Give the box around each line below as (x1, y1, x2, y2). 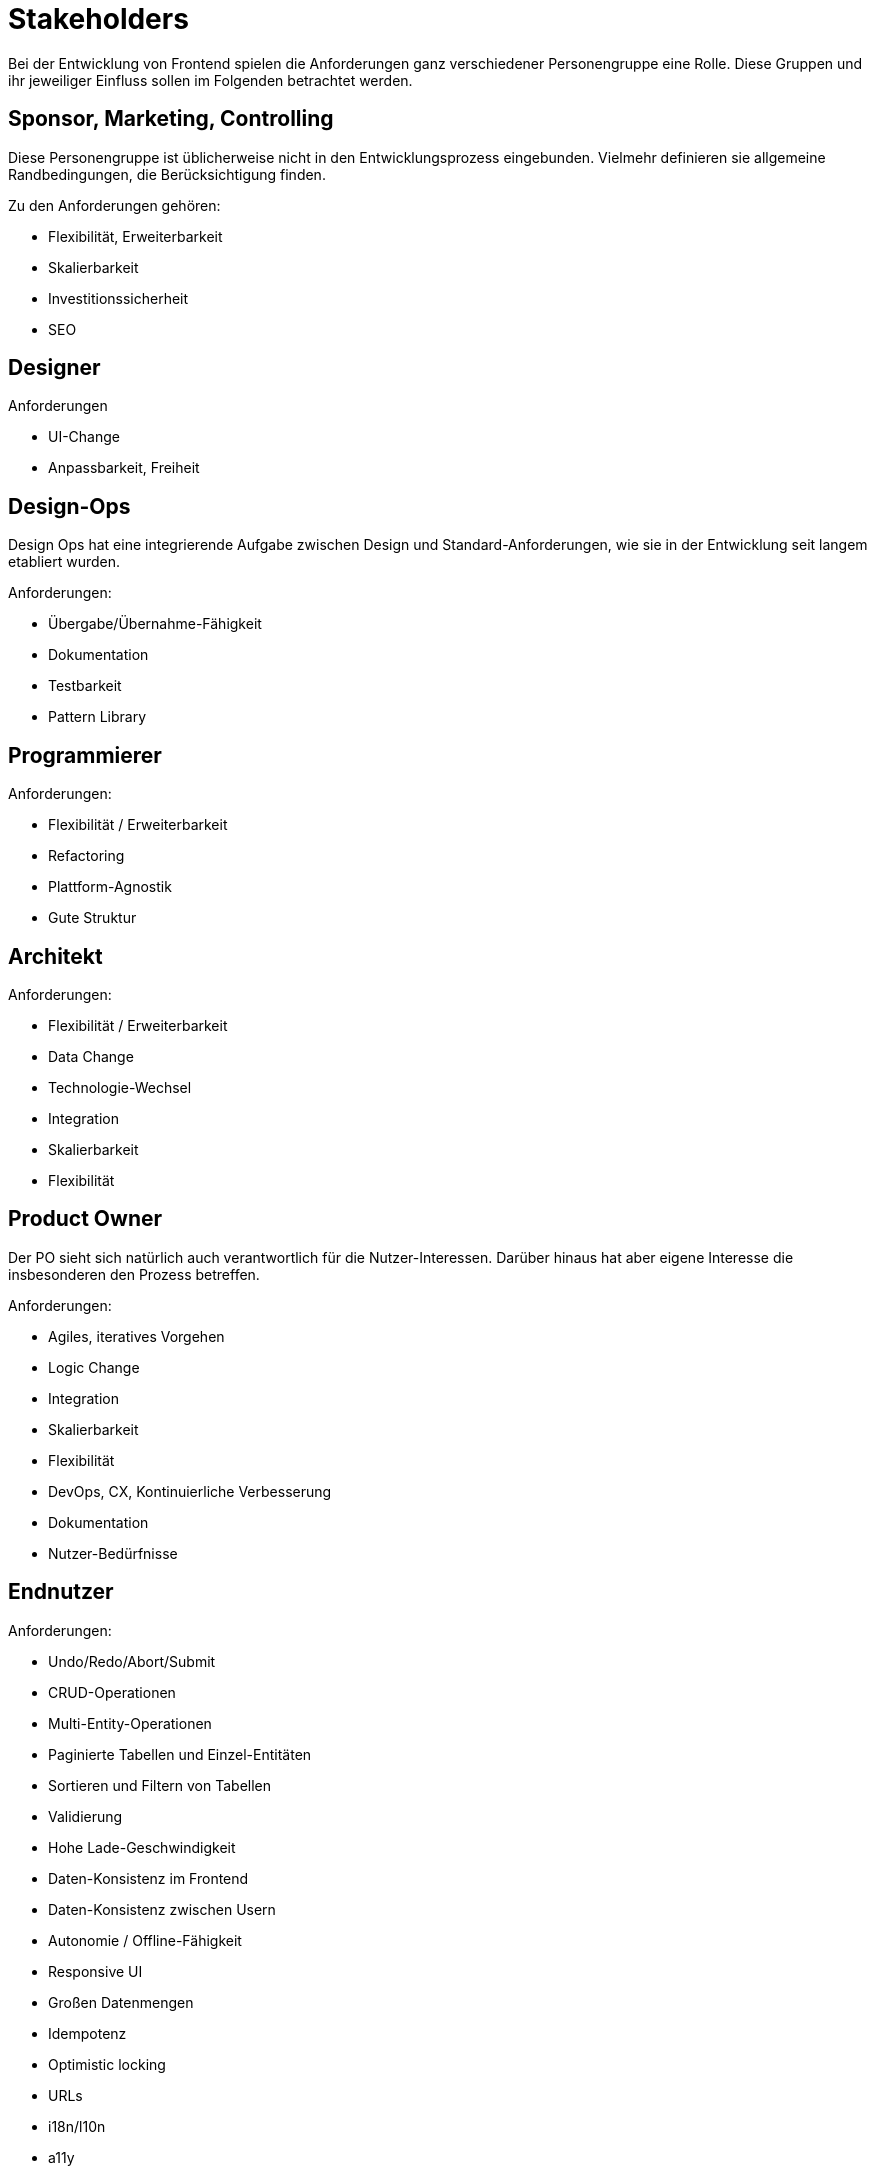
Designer (8, 355, 101, 381)
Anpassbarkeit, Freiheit (48, 459, 200, 477)
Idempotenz (48, 2024, 127, 2042)
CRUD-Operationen (48, 1683, 176, 1701)
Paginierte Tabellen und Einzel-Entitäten (48, 1745, 312, 1763)
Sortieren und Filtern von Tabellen (48, 1776, 272, 1794)
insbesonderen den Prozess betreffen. (8, 1265, 260, 1283)
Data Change (48, 1047, 134, 1065)
